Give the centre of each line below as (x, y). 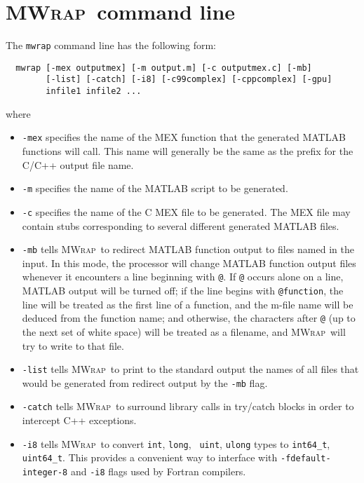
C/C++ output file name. (78, 164)
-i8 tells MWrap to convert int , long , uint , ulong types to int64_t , (176, 443)
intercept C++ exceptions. (79, 420)
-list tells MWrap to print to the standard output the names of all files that (190, 369)
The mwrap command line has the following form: (111, 45)
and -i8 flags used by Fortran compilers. (158, 471)
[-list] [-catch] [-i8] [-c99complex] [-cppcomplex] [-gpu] (189, 80)
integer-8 (45, 472)
